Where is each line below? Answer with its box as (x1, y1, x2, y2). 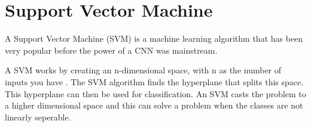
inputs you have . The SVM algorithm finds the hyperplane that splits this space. (5, 75, 304, 88)
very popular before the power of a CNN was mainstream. (5, 44, 218, 56)
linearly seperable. (5, 110, 71, 123)
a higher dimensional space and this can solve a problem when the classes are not (5, 99, 303, 111)
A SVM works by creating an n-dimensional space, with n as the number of (5, 64, 282, 76)
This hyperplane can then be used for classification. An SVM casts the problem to (5, 87, 306, 100)
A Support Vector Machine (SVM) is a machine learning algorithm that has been (5, 32, 303, 45)
